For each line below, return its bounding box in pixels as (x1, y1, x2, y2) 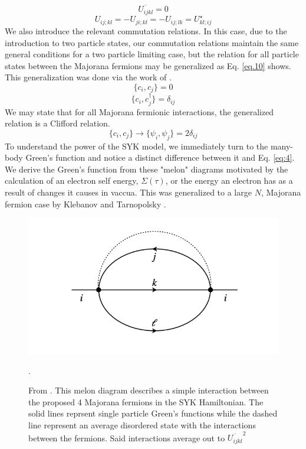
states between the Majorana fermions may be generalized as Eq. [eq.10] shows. (5, 59, 291, 71)
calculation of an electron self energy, (5, 174, 139, 187)
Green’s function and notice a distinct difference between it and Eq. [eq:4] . (25, 151, 295, 164)
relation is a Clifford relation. (5, 117, 110, 129)
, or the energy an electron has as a (165, 174, 293, 187)
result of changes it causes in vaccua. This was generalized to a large (5, 186, 252, 198)
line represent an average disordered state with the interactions (28, 419, 256, 431)
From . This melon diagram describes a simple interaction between (28, 384, 269, 396)
